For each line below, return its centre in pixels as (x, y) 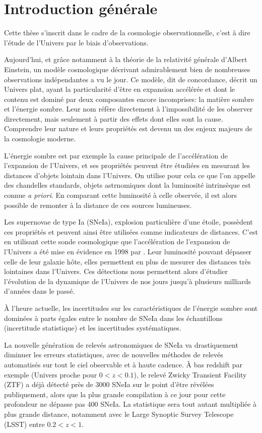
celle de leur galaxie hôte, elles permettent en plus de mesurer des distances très (127, 261)
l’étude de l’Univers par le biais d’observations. (76, 42)
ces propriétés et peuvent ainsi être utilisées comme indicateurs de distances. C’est (131, 231)
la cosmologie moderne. (40, 139)
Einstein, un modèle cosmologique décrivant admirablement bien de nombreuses (127, 69)
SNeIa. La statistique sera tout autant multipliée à (178, 404)
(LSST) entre (24, 424)
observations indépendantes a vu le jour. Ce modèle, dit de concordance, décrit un (131, 79)
